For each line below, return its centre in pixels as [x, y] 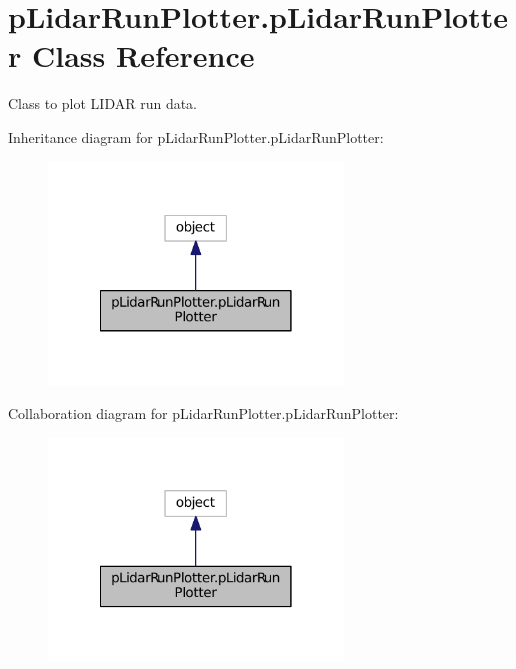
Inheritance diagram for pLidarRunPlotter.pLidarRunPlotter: [196, 136]
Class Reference [143, 55]
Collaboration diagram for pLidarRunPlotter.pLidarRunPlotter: [203, 412]
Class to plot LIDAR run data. [102, 103]
